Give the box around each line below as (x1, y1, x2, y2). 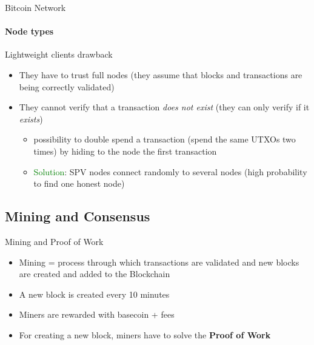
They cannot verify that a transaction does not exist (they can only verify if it (19, 101, 310, 113)
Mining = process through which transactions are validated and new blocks (19, 255, 299, 268)
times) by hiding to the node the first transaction (33, 144, 217, 157)
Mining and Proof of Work (5, 235, 104, 247)
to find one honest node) (33, 177, 125, 190)
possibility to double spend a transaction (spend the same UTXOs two (33, 133, 296, 146)
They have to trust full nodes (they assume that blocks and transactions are (19, 68, 302, 81)
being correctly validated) (19, 80, 115, 93)
